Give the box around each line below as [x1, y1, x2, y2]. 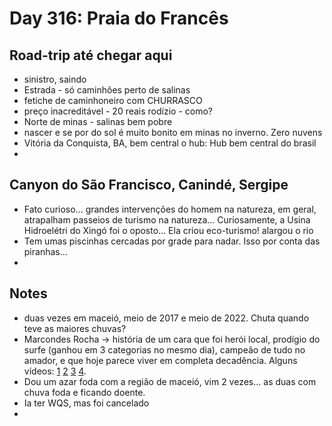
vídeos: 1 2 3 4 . [23, 365, 87, 377]
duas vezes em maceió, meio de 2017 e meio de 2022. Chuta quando [23, 312, 310, 324]
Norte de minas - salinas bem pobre [23, 116, 173, 127]
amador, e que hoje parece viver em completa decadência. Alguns [23, 354, 298, 366]
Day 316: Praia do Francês [9, 7, 229, 30]
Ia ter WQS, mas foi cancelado [23, 397, 150, 409]
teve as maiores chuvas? [23, 322, 127, 334]
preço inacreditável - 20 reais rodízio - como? [23, 105, 214, 117]
